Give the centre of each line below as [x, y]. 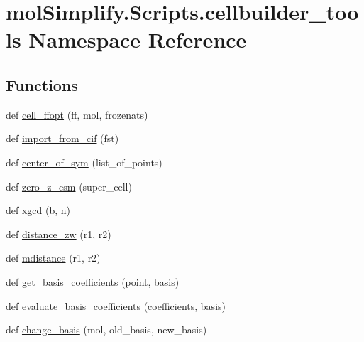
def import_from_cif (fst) [62, 138]
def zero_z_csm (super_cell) [69, 186]
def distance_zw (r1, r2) [59, 234]
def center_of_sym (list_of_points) [84, 162]
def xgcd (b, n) [38, 210]
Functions [42, 84]
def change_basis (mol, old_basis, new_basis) [106, 330]
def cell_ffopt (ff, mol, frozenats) [77, 114]
